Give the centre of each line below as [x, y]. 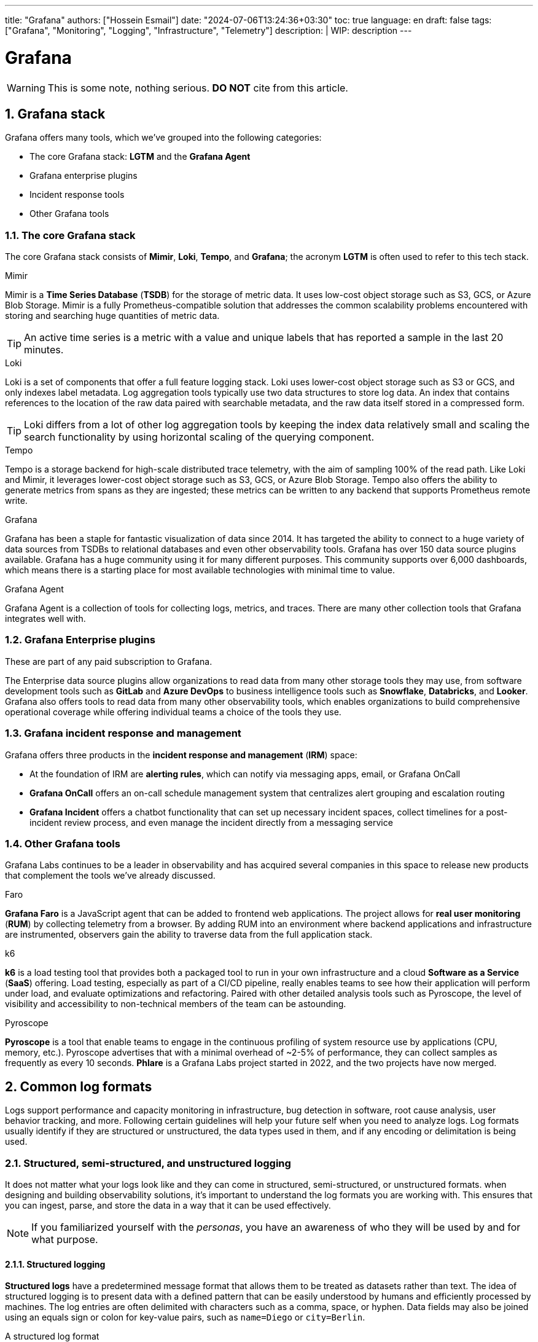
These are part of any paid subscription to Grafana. [109, 661]
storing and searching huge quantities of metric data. [112, 316]
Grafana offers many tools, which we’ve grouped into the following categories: [163, 138]
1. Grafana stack [55, 114]
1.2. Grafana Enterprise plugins [80, 640]
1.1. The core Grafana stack [70, 235]
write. [16, 501]
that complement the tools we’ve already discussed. [110, 876]
